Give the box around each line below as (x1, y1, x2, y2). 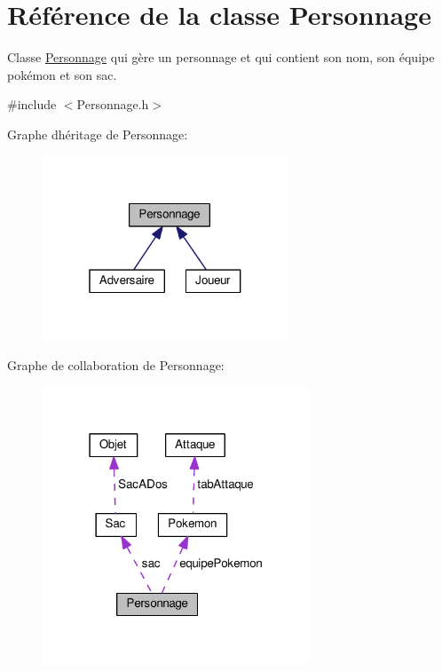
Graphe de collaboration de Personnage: (7, 355, 225, 374)
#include (7, 95, 57, 114)
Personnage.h (76, 95, 149, 114)
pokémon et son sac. (7, 65, 117, 83)
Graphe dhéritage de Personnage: (7, 124, 188, 143)
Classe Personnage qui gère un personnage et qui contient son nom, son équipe (7, 48, 435, 67)
